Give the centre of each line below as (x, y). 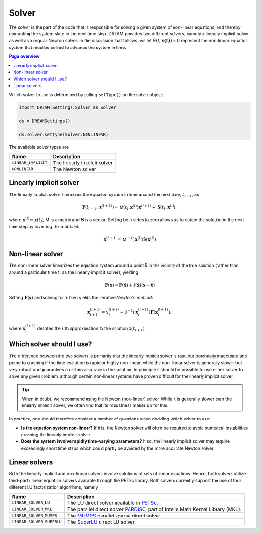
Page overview (24, 56)
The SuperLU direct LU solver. (101, 522)
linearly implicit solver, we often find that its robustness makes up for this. (95, 405)
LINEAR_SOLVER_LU (31, 503)
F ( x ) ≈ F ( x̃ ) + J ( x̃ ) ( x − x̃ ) (130, 285)
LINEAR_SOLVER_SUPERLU (37, 522)
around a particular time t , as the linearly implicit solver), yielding (74, 272)
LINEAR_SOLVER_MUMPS (35, 516)
